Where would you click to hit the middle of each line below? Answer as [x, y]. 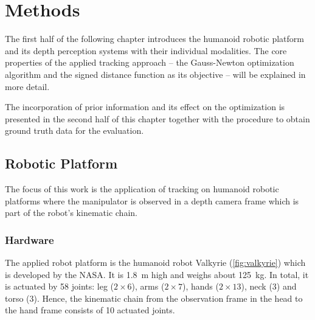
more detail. [27, 86]
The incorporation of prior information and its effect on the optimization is [145, 107]
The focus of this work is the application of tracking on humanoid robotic [142, 189]
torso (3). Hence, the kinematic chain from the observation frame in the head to [154, 298]
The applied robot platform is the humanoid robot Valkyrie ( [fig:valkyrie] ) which [155, 263]
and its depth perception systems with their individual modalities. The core [146, 50]
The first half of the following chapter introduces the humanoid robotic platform [154, 39]
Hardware [29, 239]
